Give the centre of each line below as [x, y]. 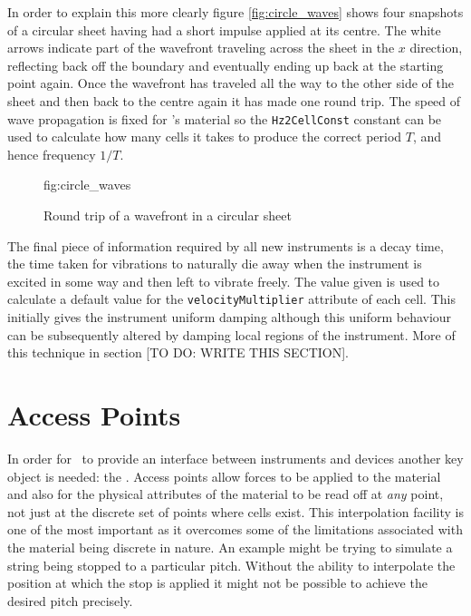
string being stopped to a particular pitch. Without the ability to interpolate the [231, 565]
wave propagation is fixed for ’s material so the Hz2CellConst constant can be [225, 118]
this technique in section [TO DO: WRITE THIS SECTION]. [178, 352]
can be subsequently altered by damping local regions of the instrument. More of [231, 334]
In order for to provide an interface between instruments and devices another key [235, 458]
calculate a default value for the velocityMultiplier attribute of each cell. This [231, 299]
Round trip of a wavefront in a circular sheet [168, 215]
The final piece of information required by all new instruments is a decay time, [226, 245]
